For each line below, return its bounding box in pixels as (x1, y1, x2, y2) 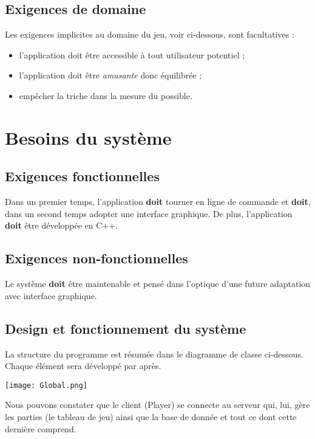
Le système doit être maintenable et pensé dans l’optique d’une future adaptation (5, 277, 311, 290)
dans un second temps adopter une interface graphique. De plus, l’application (5, 207, 293, 219)
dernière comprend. (5, 422, 76, 435)
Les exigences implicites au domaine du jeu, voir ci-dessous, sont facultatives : (5, 28, 294, 41)
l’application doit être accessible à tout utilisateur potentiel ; (19, 48, 245, 61)
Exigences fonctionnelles (5, 167, 160, 185)
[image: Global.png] (5, 381, 88, 390)
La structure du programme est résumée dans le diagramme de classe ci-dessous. (5, 347, 303, 360)
